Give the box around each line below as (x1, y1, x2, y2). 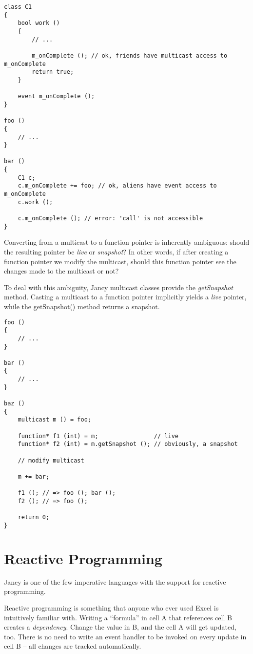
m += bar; (18, 473, 50, 480)
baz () (4, 400, 25, 407)
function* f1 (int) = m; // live (18, 432, 178, 440)
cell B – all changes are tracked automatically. (4, 641, 141, 651)
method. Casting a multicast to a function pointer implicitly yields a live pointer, (4, 292, 247, 302)
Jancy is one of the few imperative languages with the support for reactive (4, 576, 226, 587)
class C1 (4, 3, 32, 10)
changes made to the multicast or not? (4, 266, 119, 276)
